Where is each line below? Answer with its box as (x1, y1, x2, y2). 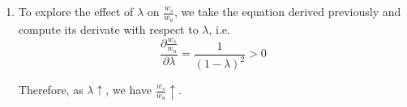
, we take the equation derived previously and (174, 3, 401, 19)
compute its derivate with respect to (18, 21, 199, 38)
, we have (105, 81, 152, 98)
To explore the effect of (18, 3, 134, 19)
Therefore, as (18, 81, 84, 98)
